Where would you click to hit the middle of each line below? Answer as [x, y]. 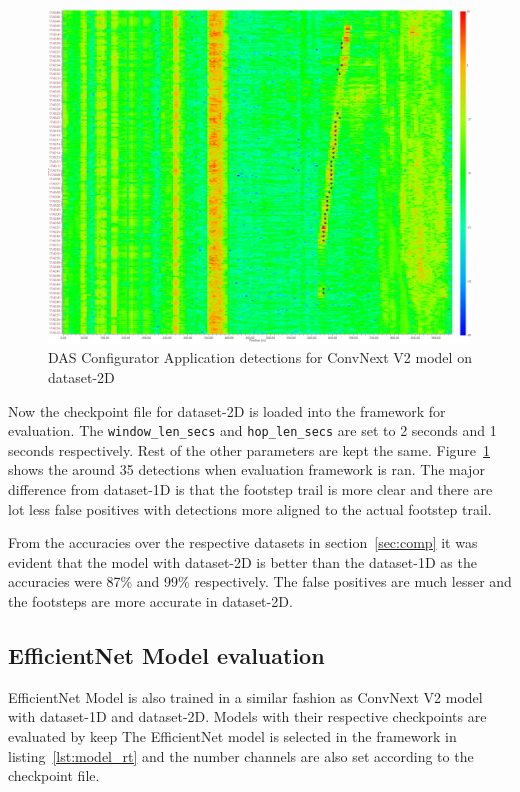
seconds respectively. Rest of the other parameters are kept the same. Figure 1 [249, 449]
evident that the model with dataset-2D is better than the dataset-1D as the [242, 561]
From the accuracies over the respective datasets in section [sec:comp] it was [243, 542]
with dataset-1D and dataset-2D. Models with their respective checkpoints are [247, 716]
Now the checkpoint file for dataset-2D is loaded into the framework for [227, 410]
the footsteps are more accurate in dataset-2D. [150, 600]
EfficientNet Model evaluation [166, 654]
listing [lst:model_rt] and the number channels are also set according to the [241, 755]
